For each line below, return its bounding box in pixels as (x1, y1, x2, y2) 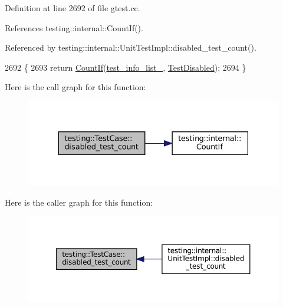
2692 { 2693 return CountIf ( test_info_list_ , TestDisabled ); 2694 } (5, 61, 246, 73)
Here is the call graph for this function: (5, 81, 146, 93)
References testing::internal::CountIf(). (5, 21, 143, 34)
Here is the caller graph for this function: (5, 196, 153, 208)
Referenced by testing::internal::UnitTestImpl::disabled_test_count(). (5, 41, 256, 54)
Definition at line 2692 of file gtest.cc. (5, 2, 140, 14)
